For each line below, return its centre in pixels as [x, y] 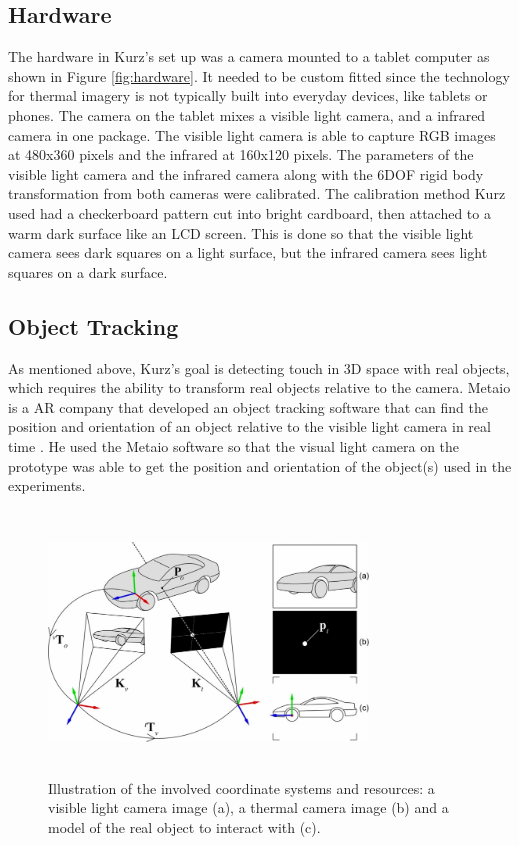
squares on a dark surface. [88, 271]
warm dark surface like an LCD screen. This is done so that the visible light [241, 232]
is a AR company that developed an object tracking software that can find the [248, 406]
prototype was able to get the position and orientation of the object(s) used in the [260, 465]
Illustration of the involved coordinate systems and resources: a [241, 787]
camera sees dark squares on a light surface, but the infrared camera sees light [248, 252]
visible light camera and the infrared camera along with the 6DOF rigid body [246, 173]
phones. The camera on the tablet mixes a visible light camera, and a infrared [247, 114]
